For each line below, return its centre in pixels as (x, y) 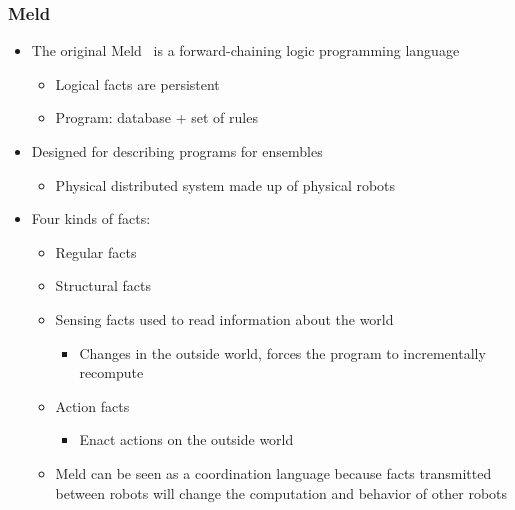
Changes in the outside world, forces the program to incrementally (282, 352)
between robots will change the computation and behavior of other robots (281, 492)
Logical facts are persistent (137, 83)
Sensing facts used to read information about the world (224, 318)
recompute (111, 372)
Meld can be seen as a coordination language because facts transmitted (273, 472)
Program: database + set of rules (156, 117)
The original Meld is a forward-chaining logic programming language (245, 50)
